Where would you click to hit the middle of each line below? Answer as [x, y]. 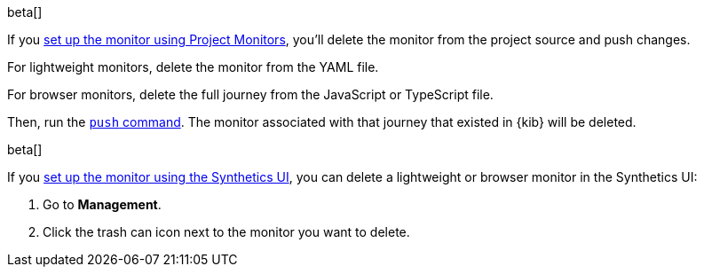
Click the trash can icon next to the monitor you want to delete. [226, 232]
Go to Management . [102, 204]
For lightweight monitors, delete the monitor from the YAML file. [193, 67]
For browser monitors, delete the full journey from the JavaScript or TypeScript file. [250, 94]
